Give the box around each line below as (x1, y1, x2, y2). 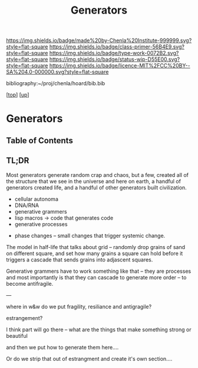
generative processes (14, 220, 68, 228)
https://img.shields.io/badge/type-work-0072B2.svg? (49, 50, 179, 57)
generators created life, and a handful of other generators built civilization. (6, 184, 187, 191)
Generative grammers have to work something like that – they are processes (6, 267, 192, 275)
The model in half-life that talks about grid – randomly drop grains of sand (6, 243, 186, 250)
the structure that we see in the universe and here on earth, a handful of (6, 177, 181, 185)
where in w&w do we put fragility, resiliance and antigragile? (6, 303, 152, 310)
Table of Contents (6, 135, 74, 146)
